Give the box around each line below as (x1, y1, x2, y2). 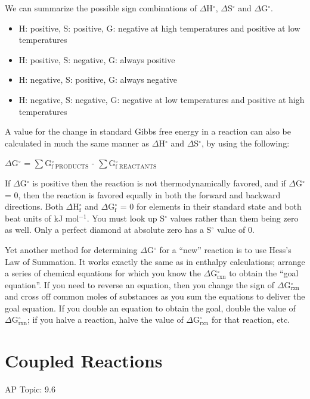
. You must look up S (86, 211, 165, 224)
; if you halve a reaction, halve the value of (27, 313, 184, 326)
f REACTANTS (115, 163, 157, 170)
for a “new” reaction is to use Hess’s (159, 243, 292, 255)
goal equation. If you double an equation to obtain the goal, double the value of (5, 301, 296, 314)
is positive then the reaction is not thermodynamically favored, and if (32, 176, 286, 189)
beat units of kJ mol (5, 211, 79, 224)
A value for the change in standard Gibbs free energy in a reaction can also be (5, 125, 292, 138)
